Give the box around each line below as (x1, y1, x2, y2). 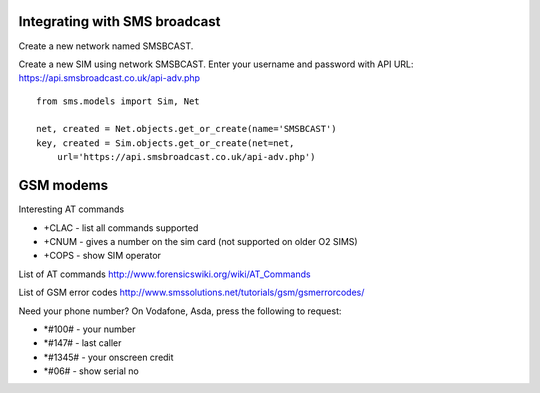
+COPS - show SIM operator (43, 250, 162, 262)
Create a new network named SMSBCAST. (18, 40, 194, 52)
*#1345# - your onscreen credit (43, 351, 174, 363)
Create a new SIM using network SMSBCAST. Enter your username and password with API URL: (18, 58, 414, 70)
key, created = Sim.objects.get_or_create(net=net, (36, 137, 295, 149)
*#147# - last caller (43, 337, 122, 349)
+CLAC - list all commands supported (43, 221, 199, 234)
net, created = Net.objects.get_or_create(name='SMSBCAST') (36, 123, 337, 135)
